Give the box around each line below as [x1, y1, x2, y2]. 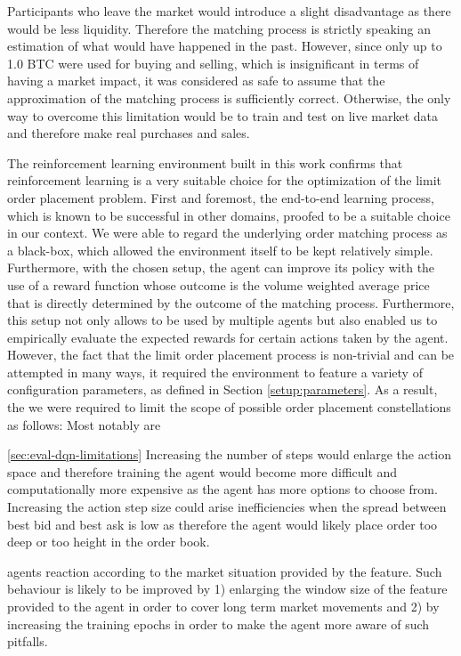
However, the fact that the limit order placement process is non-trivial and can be [7, 345, 455, 364]
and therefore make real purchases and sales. [7, 124, 250, 142]
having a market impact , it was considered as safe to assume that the [7, 71, 385, 90]
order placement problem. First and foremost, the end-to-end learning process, [7, 188, 434, 207]
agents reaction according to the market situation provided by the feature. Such [7, 562, 442, 580]
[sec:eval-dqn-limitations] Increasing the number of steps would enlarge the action [7, 445, 452, 464]
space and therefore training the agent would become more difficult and [7, 462, 398, 481]
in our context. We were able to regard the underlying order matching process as [7, 223, 448, 242]
